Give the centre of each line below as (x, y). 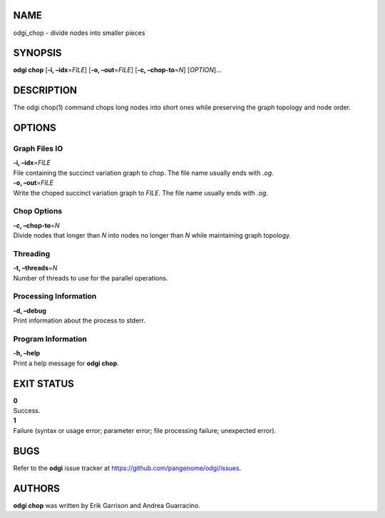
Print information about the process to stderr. (79, 320)
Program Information (50, 339)
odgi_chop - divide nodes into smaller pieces (79, 33)
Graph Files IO (38, 148)
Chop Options (38, 211)
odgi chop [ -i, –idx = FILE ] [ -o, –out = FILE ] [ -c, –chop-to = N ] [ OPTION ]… (117, 70)
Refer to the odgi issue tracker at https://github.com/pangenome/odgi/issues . (127, 468)
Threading (32, 253)
